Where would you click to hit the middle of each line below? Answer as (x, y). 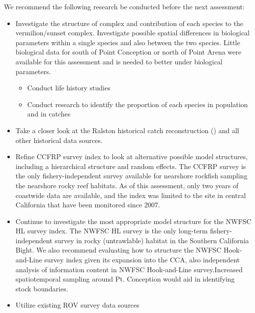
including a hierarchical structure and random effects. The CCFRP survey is (131, 166)
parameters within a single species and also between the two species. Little (128, 42)
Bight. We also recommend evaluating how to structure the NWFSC (118, 250)
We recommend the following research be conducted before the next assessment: (124, 6)
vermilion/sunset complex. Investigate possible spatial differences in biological (133, 33)
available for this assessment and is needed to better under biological (119, 61)
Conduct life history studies (69, 88)
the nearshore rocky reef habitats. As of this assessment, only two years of (127, 185)
